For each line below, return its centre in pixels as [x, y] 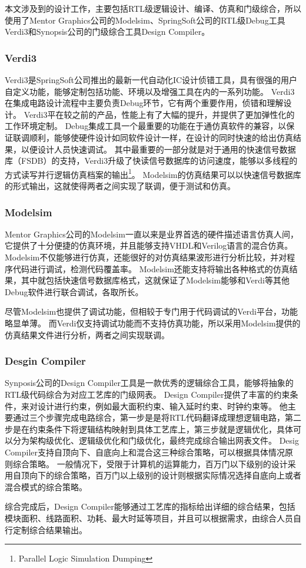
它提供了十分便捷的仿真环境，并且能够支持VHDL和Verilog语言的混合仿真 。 [149, 245]
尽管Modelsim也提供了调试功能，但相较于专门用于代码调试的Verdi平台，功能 [151, 311]
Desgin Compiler [45, 361]
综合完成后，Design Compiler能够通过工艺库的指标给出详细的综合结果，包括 [150, 506]
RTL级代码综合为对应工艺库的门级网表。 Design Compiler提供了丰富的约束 [147, 394]
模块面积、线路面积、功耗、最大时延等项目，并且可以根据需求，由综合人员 [149, 518]
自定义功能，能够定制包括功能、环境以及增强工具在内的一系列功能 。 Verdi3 [150, 91]
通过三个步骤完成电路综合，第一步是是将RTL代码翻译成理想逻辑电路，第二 [157, 417]
